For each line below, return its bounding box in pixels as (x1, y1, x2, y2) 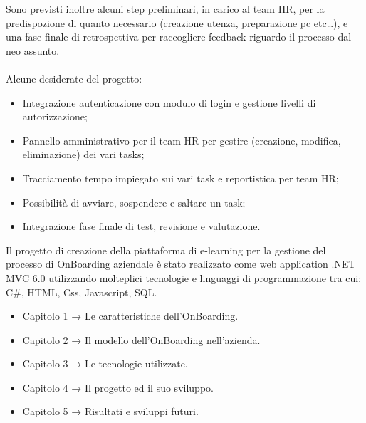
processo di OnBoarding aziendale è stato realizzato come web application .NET (6, 256, 356, 271)
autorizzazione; (22, 109, 88, 124)
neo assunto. (6, 43, 60, 58)
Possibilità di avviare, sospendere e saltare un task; (22, 194, 246, 209)
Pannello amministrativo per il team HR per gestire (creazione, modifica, (22, 132, 341, 147)
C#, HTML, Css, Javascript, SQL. (6, 284, 157, 299)
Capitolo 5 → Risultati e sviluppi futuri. (22, 404, 199, 419)
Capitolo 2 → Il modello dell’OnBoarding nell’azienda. (22, 332, 261, 347)
